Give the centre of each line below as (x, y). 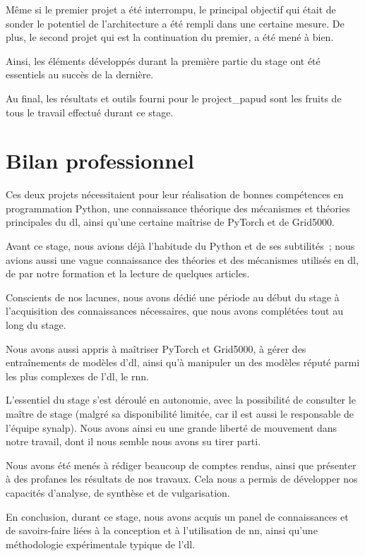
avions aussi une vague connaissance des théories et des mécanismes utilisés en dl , (182, 259)
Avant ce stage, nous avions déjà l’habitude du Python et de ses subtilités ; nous (180, 246)
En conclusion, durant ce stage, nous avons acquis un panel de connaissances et (177, 516)
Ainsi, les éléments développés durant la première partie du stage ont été (163, 60)
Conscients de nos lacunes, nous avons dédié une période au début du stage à (173, 297)
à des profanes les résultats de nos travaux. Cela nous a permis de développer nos (182, 479)
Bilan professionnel (100, 161)
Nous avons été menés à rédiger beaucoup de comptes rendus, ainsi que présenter (181, 465)
